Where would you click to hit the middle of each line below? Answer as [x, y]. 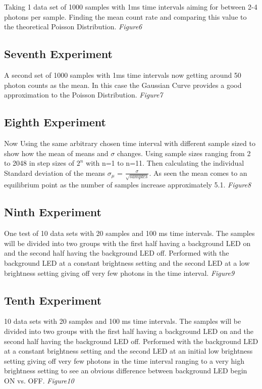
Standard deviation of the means [55, 173]
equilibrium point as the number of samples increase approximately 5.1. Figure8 [128, 185]
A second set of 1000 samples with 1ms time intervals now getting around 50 [123, 75]
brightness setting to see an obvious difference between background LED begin [126, 371]
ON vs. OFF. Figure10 [39, 380]
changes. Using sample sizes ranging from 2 [184, 153]
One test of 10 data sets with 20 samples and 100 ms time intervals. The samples [129, 233]
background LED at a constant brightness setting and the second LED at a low [127, 263]
